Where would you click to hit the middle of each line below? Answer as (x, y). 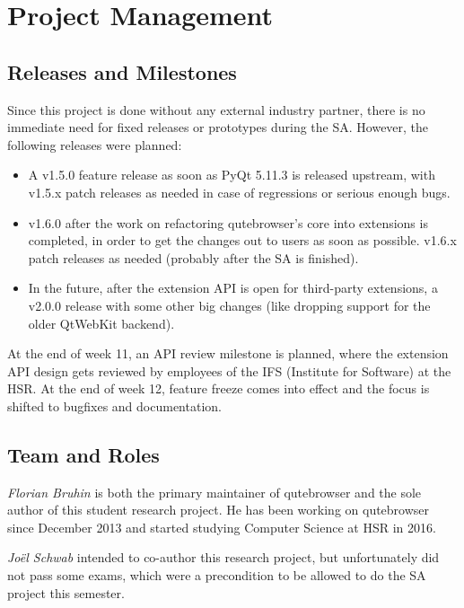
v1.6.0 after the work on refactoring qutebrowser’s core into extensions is (228, 222)
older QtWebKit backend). (101, 323)
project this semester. (66, 592)
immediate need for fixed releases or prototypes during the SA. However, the (218, 127)
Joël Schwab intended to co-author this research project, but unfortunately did (223, 557)
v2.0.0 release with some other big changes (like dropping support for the (229, 305)
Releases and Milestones (122, 71)
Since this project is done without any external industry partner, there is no (216, 109)
